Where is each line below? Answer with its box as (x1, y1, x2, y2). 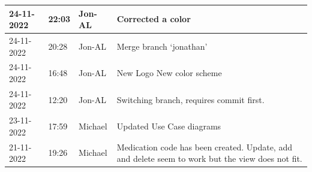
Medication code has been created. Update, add (116, 140, 292, 153)
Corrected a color (116, 13, 191, 25)
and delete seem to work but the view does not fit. (116, 152, 302, 165)
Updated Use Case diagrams (116, 120, 221, 132)
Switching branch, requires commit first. (116, 93, 265, 105)
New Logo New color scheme (116, 67, 222, 79)
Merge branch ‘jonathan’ (116, 40, 208, 52)
